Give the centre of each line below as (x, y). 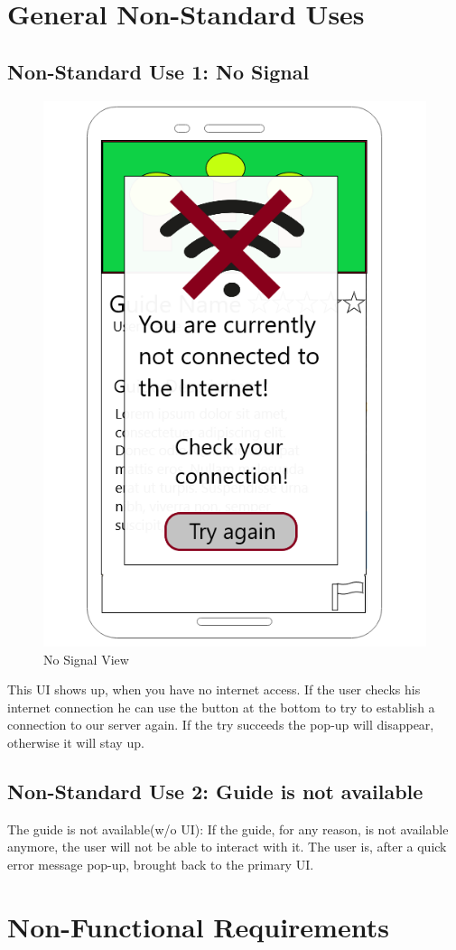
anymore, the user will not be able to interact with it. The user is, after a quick (227, 847)
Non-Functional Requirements (198, 926)
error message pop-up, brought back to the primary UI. (161, 865)
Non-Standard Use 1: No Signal (158, 71)
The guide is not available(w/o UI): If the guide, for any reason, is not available (228, 829)
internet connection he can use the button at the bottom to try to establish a (221, 707)
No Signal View (86, 659)
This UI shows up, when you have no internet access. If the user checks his (214, 689)
